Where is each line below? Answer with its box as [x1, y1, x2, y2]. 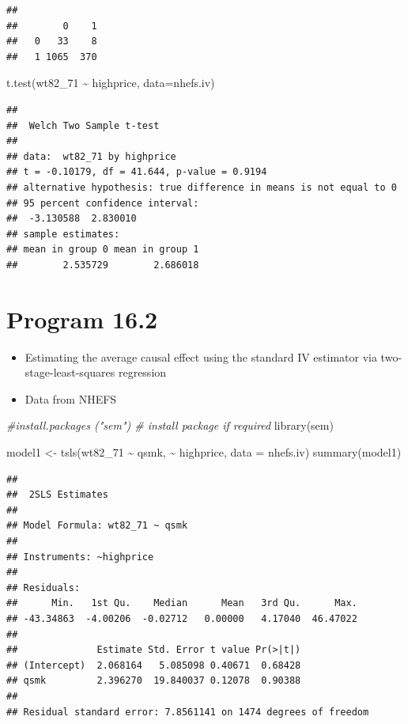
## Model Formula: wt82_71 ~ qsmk [6, 520, 188, 532]
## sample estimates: [6, 228, 120, 240]
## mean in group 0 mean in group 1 [6, 244, 199, 256]
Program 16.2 [6, 302, 158, 335]
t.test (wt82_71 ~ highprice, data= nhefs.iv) [6, 74, 215, 91]
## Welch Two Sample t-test [6, 119, 160, 131]
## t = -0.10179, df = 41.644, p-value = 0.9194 [6, 166, 267, 178]
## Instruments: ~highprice [6, 551, 154, 563]
